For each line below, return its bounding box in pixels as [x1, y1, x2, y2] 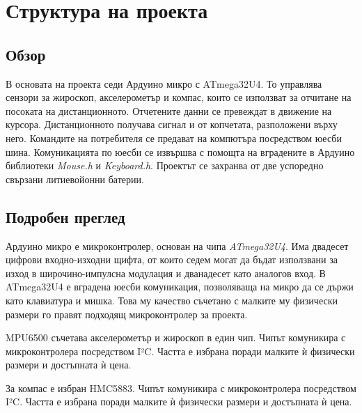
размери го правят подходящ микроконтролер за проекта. [6, 306, 248, 321]
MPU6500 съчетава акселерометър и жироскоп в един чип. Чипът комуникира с [6, 330, 346, 345]
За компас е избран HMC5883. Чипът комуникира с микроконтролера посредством [6, 380, 356, 395]
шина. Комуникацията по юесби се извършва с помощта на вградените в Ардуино [6, 144, 355, 159]
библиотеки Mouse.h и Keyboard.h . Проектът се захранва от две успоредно [6, 158, 324, 173]
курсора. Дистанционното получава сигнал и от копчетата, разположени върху [6, 117, 338, 132]
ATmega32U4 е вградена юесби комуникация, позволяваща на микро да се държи [6, 279, 354, 294]
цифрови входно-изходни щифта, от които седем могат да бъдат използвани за [6, 252, 338, 267]
